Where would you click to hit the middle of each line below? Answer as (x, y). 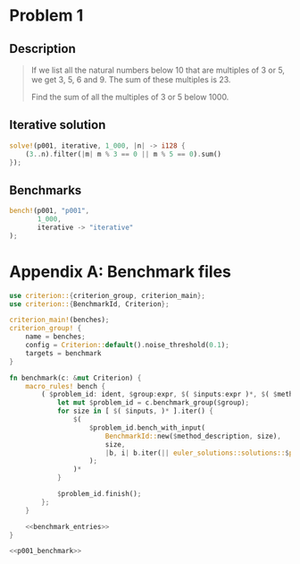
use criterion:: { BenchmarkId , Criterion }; (89, 304)
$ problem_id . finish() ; (99, 494)
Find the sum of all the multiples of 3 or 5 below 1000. (130, 97)
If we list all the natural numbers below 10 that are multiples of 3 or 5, (158, 70)
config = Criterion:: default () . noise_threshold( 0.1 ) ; (127, 346)
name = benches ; (56, 337)
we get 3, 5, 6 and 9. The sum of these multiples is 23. (131, 80)
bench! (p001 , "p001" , (50, 211)
